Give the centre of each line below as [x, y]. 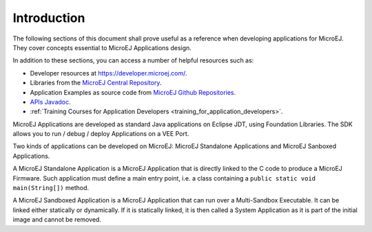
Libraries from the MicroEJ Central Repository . [96, 83]
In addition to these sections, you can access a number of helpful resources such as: [133, 60]
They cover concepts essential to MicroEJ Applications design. [102, 47]
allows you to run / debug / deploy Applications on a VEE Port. [101, 134]
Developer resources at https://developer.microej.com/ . [108, 73]
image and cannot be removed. [57, 220]
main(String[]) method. [51, 188]
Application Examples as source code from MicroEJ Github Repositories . [133, 92]
